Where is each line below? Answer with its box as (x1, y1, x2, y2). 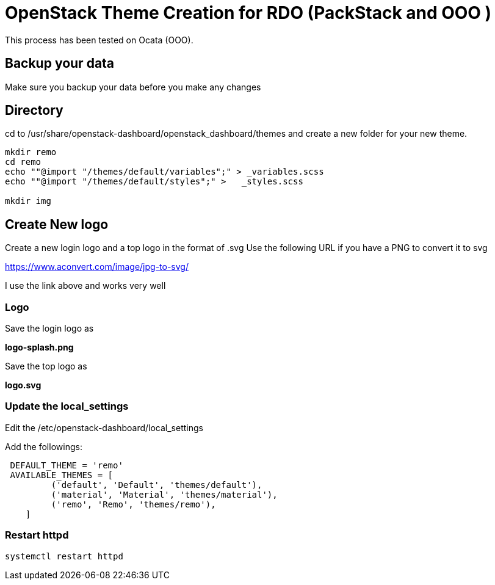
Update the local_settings (5, 400, 129, 413)
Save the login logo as (5, 323, 94, 334)
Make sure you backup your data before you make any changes (5, 81, 261, 92)
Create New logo (5, 216, 109, 232)
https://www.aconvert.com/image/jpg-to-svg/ (5, 261, 189, 272)
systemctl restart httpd (5, 551, 123, 561)
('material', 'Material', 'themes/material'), (51, 489, 278, 500)
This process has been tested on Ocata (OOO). (5, 34, 193, 45)
